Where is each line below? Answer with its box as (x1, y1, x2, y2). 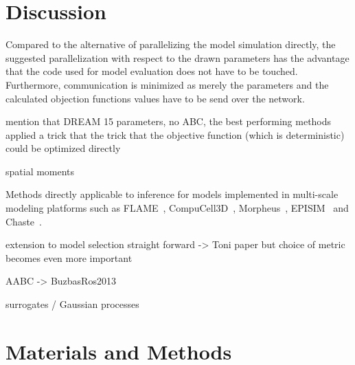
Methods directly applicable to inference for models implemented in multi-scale (5, 187, 339, 201)
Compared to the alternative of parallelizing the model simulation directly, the (5, 37, 336, 52)
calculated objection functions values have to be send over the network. (5, 91, 305, 105)
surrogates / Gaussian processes (5, 297, 139, 311)
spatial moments (5, 164, 75, 178)
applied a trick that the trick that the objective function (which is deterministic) (5, 127, 345, 142)
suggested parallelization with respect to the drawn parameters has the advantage (5, 50, 350, 65)
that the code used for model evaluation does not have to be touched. (5, 64, 298, 78)
